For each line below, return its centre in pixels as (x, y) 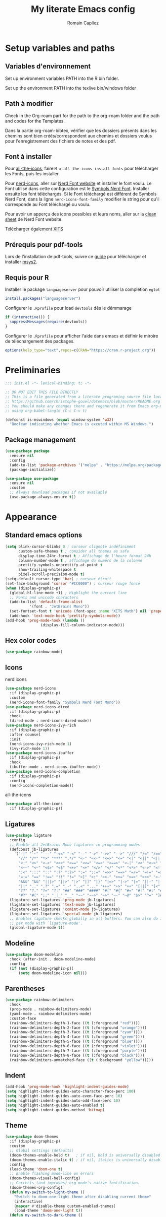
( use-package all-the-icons (34, 804)
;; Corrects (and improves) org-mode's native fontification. (75, 1183)
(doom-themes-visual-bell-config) (45, 1178)
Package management (40, 439)
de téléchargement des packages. (40, 341)
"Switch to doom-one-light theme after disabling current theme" (83, 1197)
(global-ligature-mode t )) (37, 928)
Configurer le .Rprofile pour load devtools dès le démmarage (68, 308)
